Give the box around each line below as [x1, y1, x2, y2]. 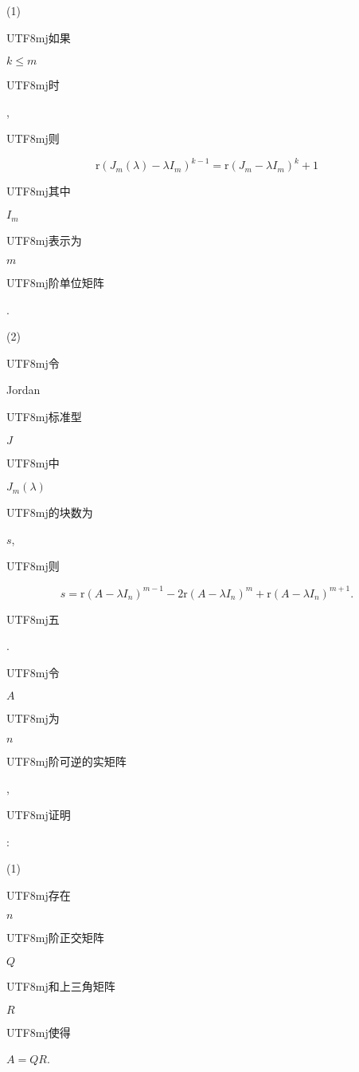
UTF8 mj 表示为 [6, 231, 82, 248]
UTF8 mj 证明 [6, 806, 71, 823]
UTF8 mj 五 [6, 610, 60, 627]
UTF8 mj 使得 [6, 1023, 71, 1040]
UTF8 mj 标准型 [6, 408, 82, 425]
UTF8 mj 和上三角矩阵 [6, 978, 115, 995]
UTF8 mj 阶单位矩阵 [6, 274, 104, 291]
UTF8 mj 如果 [6, 29, 71, 45]
